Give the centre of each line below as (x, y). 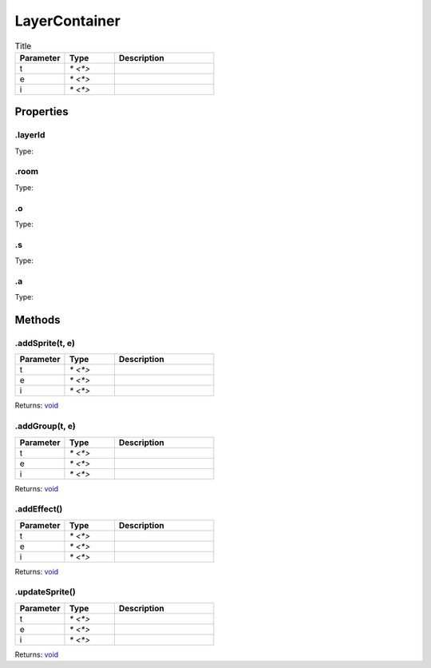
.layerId (30, 135)
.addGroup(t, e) (45, 426)
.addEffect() (39, 509)
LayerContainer (68, 21)
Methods (38, 320)
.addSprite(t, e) (45, 344)
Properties (42, 112)
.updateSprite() (45, 592)
